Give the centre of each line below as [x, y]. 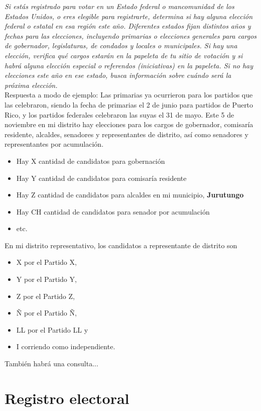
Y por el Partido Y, [46, 279]
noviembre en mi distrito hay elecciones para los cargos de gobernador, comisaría [129, 124]
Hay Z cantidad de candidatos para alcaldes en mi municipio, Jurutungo [130, 195]
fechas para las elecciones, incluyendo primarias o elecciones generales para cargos [131, 35]
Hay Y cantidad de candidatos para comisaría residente [101, 178]
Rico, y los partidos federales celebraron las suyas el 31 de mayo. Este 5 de [119, 114]
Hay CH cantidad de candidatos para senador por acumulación [113, 211]
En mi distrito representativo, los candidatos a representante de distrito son [121, 245]
